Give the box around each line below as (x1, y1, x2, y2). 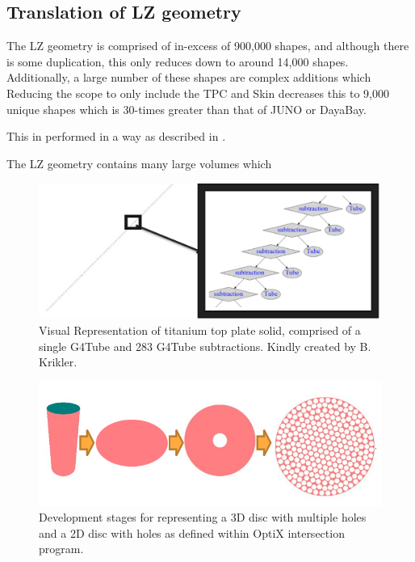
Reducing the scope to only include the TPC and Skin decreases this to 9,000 (6, 84, 389, 101)
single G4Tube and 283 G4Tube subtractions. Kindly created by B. (39, 337, 371, 354)
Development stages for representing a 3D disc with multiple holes (39, 509, 367, 526)
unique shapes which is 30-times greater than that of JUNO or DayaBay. (6, 100, 367, 117)
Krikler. (39, 353, 78, 370)
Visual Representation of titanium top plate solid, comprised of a (39, 321, 361, 338)
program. (39, 540, 84, 557)
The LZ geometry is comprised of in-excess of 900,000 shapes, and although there (6, 37, 409, 54)
